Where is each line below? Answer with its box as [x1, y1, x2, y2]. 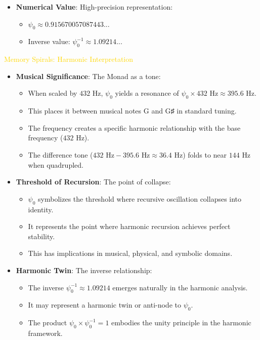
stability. [28, 231, 55, 241]
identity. [28, 204, 54, 214]
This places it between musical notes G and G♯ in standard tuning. [28, 105, 237, 116]
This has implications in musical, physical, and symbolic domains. [28, 248, 233, 258]
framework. [28, 327, 63, 338]
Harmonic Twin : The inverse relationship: [16, 265, 152, 275]
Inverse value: [28, 36, 70, 47]
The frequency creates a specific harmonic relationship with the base [28, 122, 241, 133]
